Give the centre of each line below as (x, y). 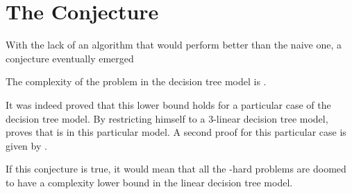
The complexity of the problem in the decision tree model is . (136, 81)
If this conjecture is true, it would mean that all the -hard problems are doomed (176, 169)
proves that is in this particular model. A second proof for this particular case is (176, 132)
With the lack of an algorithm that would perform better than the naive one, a (174, 45)
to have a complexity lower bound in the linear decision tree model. (149, 182)
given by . (26, 145)
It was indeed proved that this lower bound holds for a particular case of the (168, 104)
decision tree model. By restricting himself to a (106, 118)
